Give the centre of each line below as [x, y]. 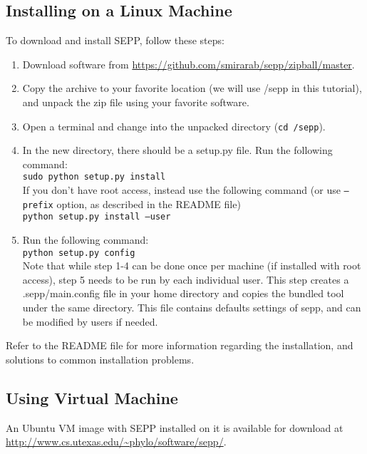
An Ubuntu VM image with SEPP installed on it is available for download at [175, 427]
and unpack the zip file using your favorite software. [136, 102]
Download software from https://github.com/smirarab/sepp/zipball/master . [188, 64]
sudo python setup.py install [94, 177]
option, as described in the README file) [149, 203]
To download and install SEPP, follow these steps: [115, 40]
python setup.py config [79, 253]
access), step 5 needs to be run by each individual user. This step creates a [186, 279]
